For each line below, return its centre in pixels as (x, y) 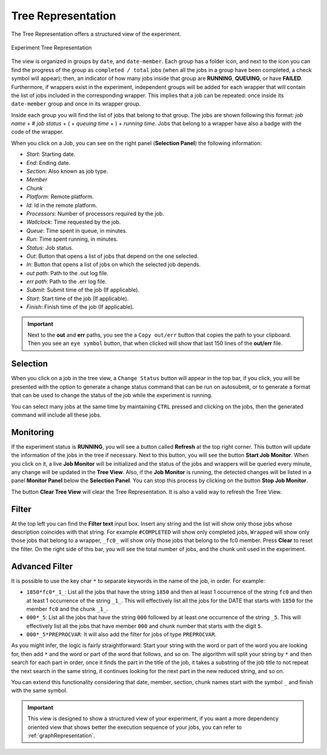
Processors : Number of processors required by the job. (95, 213)
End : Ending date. (48, 163)
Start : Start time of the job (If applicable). (78, 298)
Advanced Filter (42, 566)
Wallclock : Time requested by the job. (74, 222)
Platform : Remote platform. (60, 196)
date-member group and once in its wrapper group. (76, 104)
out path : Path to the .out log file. (68, 273)
